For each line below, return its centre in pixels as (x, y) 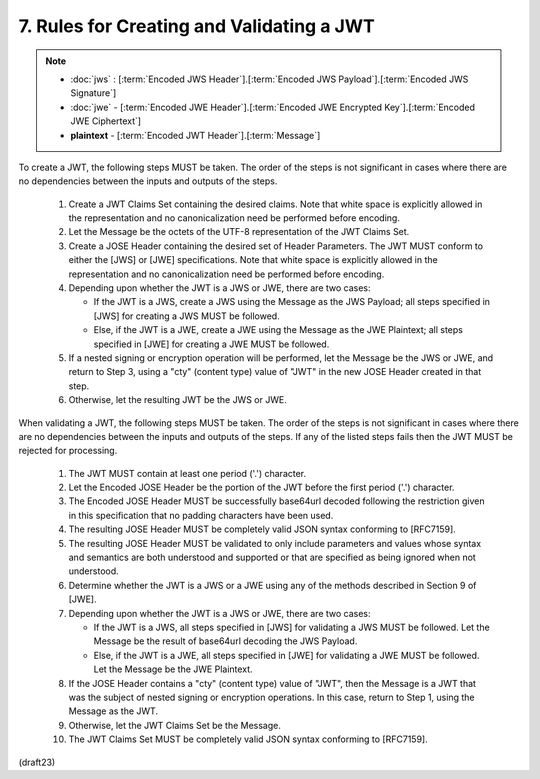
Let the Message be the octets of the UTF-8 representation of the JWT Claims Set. (239, 232)
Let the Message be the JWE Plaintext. (173, 669)
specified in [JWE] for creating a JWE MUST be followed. (211, 344)
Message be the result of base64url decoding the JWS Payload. (225, 641)
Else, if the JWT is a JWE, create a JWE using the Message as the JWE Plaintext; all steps (278, 330)
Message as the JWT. (113, 711)
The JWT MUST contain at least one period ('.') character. (187, 473)
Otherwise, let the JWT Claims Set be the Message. (175, 725)
